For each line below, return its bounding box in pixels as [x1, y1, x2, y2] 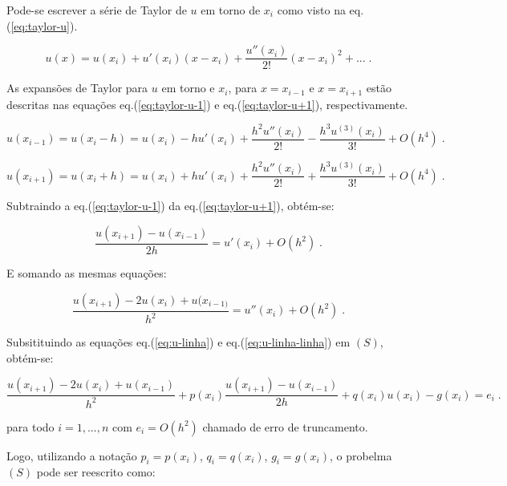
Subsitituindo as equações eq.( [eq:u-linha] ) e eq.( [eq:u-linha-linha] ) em [6, 334, 351, 350]
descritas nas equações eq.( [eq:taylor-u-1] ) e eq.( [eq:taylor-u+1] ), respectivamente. [6, 95, 408, 112]
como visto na [277, 2, 346, 18]
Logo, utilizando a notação [6, 447, 137, 464]
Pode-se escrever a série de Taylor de [6, 2, 187, 18]
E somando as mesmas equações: [6, 265, 167, 281]
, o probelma [329, 447, 392, 464]
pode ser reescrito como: [36, 464, 156, 480]
